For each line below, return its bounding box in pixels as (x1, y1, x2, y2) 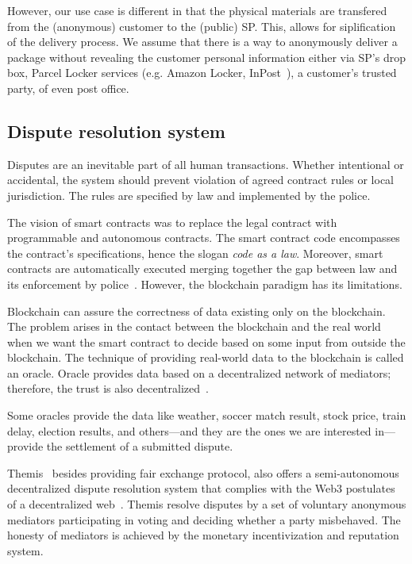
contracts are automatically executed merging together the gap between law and (7, 260, 398, 277)
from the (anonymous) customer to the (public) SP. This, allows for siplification (7, 17, 396, 34)
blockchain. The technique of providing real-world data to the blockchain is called (7, 349, 404, 366)
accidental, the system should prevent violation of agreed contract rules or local (7, 171, 394, 188)
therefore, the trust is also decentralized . (7, 380, 209, 397)
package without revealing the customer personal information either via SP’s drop (7, 48, 406, 65)
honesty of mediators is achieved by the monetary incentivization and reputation (7, 527, 399, 543)
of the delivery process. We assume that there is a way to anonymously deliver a (7, 33, 398, 50)
